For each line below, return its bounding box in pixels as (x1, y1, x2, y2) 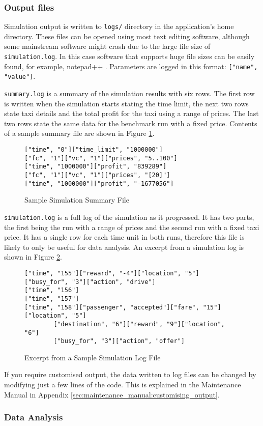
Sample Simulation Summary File (24, 194, 129, 205)
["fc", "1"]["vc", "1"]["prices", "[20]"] (24, 172, 170, 179)
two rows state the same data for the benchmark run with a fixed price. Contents (4, 118, 257, 128)
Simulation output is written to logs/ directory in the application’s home (4, 21, 234, 32)
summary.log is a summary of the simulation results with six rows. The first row (4, 88, 255, 99)
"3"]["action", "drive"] (72, 278, 156, 286)
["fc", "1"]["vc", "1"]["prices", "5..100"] (24, 154, 178, 162)
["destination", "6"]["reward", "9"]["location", (53, 320, 225, 328)
